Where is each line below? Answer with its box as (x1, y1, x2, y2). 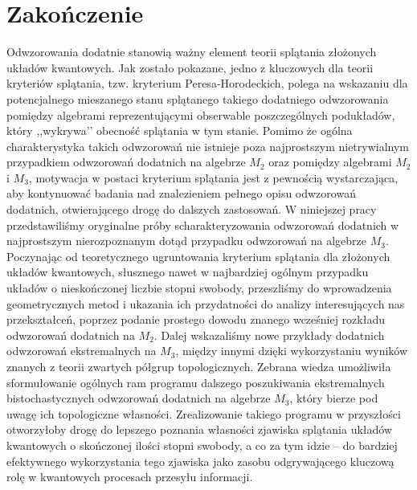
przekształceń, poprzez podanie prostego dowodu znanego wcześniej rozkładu (6, 311, 385, 328)
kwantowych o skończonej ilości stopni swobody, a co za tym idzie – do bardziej (6, 436, 398, 453)
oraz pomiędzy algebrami (268, 153, 392, 170)
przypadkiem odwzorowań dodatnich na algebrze (6, 153, 246, 170)
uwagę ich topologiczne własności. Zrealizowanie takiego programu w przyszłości (6, 405, 401, 422)
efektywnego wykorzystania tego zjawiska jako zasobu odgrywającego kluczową (6, 452, 395, 469)
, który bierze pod (289, 390, 378, 406)
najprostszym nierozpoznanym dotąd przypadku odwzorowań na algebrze (6, 232, 366, 249)
